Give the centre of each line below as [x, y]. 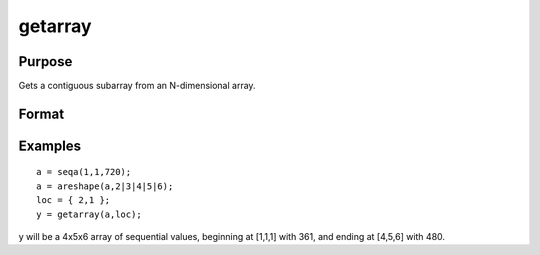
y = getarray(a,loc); [89, 214]
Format [41, 113]
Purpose [45, 61]
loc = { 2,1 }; [73, 200]
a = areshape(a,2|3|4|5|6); [105, 186]
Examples [50, 145]
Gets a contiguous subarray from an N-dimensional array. [137, 86]
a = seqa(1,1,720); [84, 172]
